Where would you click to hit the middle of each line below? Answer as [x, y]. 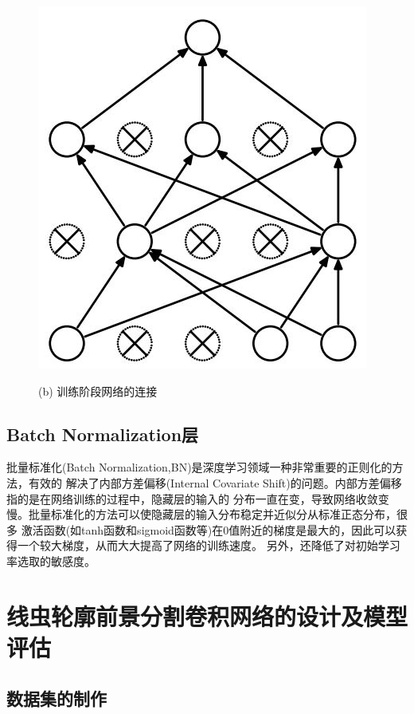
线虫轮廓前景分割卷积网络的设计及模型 [207, 615]
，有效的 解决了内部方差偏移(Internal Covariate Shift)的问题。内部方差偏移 [210, 482]
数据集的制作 [57, 698]
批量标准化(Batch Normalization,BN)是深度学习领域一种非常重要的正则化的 [199, 467]
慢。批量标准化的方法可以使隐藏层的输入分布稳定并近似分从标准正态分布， [201, 514]
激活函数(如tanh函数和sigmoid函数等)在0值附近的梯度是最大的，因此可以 [209, 529]
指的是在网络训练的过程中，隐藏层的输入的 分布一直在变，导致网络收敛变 [198, 498]
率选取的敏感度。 [51, 560]
